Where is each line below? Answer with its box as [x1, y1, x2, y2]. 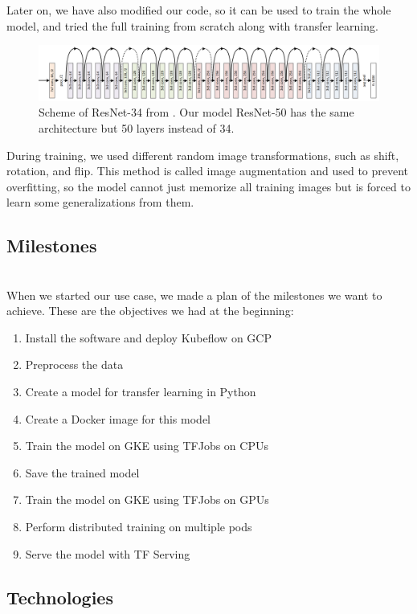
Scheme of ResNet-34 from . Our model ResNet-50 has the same [39, 104, 354, 121]
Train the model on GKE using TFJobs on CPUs [25, 437, 268, 454]
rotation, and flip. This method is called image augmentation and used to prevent [6, 162, 409, 179]
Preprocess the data [25, 356, 124, 373]
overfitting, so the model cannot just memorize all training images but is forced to [6, 178, 411, 194]
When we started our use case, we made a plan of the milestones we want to [6, 286, 382, 303]
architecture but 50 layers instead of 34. [39, 119, 235, 136]
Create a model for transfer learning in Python [25, 383, 256, 400]
